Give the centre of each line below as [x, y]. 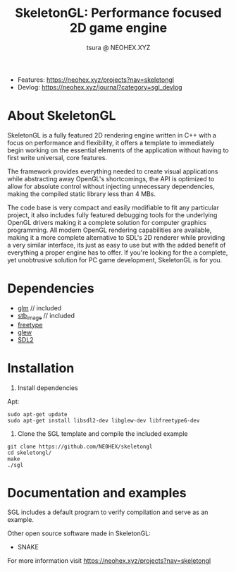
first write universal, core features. [57, 157]
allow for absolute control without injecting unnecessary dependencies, [111, 186]
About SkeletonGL [62, 116]
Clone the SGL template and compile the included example [103, 433]
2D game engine [118, 28]
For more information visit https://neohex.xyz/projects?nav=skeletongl [109, 561]
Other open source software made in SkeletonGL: [79, 533]
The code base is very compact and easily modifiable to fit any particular [113, 207]
